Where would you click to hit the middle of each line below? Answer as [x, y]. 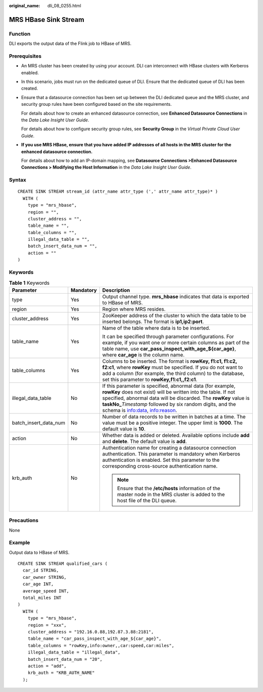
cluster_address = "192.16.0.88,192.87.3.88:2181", [91, 632]
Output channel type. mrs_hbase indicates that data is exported [176, 297]
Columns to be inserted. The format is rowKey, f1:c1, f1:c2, [170, 361]
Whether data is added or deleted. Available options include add [176, 435]
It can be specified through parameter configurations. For [168, 336]
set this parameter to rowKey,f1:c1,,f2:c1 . [150, 379]
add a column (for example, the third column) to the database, [173, 373]
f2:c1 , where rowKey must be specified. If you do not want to [173, 367]
